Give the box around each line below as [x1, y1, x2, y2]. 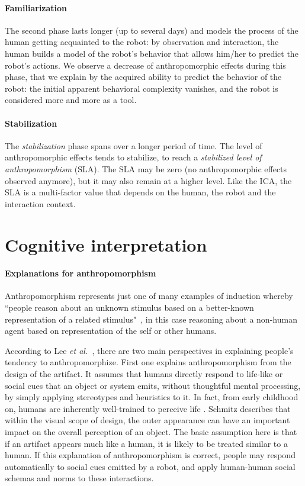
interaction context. [5, 197, 76, 210]
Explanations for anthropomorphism [5, 267, 156, 279]
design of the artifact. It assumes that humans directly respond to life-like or [5, 368, 283, 380]
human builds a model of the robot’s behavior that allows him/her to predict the [5, 47, 298, 59]
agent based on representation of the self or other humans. [5, 324, 217, 337]
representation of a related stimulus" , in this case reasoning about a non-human [5, 313, 297, 325]
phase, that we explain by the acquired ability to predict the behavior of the [5, 70, 282, 83]
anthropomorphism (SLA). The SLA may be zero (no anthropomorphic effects [5, 162, 287, 175]
